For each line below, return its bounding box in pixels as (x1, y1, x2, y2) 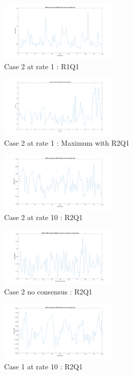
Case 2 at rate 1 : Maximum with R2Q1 (4, 137, 129, 148)
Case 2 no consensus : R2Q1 (4, 286, 93, 297)
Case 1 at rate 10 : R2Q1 (4, 361, 83, 371)
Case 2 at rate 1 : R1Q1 (4, 61, 79, 71)
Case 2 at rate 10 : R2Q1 (4, 211, 83, 222)
